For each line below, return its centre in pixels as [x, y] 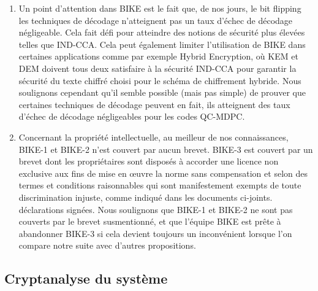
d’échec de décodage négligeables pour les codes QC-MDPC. [132, 116]
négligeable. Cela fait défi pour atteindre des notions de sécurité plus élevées [162, 32]
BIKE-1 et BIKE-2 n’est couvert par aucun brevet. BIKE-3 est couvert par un [166, 149]
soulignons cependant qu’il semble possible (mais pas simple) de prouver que [162, 92]
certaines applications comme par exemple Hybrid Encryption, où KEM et [158, 56]
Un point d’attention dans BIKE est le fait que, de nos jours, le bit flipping [160, 8]
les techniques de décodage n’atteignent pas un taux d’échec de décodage [156, 20]
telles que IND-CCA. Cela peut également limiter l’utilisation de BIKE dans [162, 44]
